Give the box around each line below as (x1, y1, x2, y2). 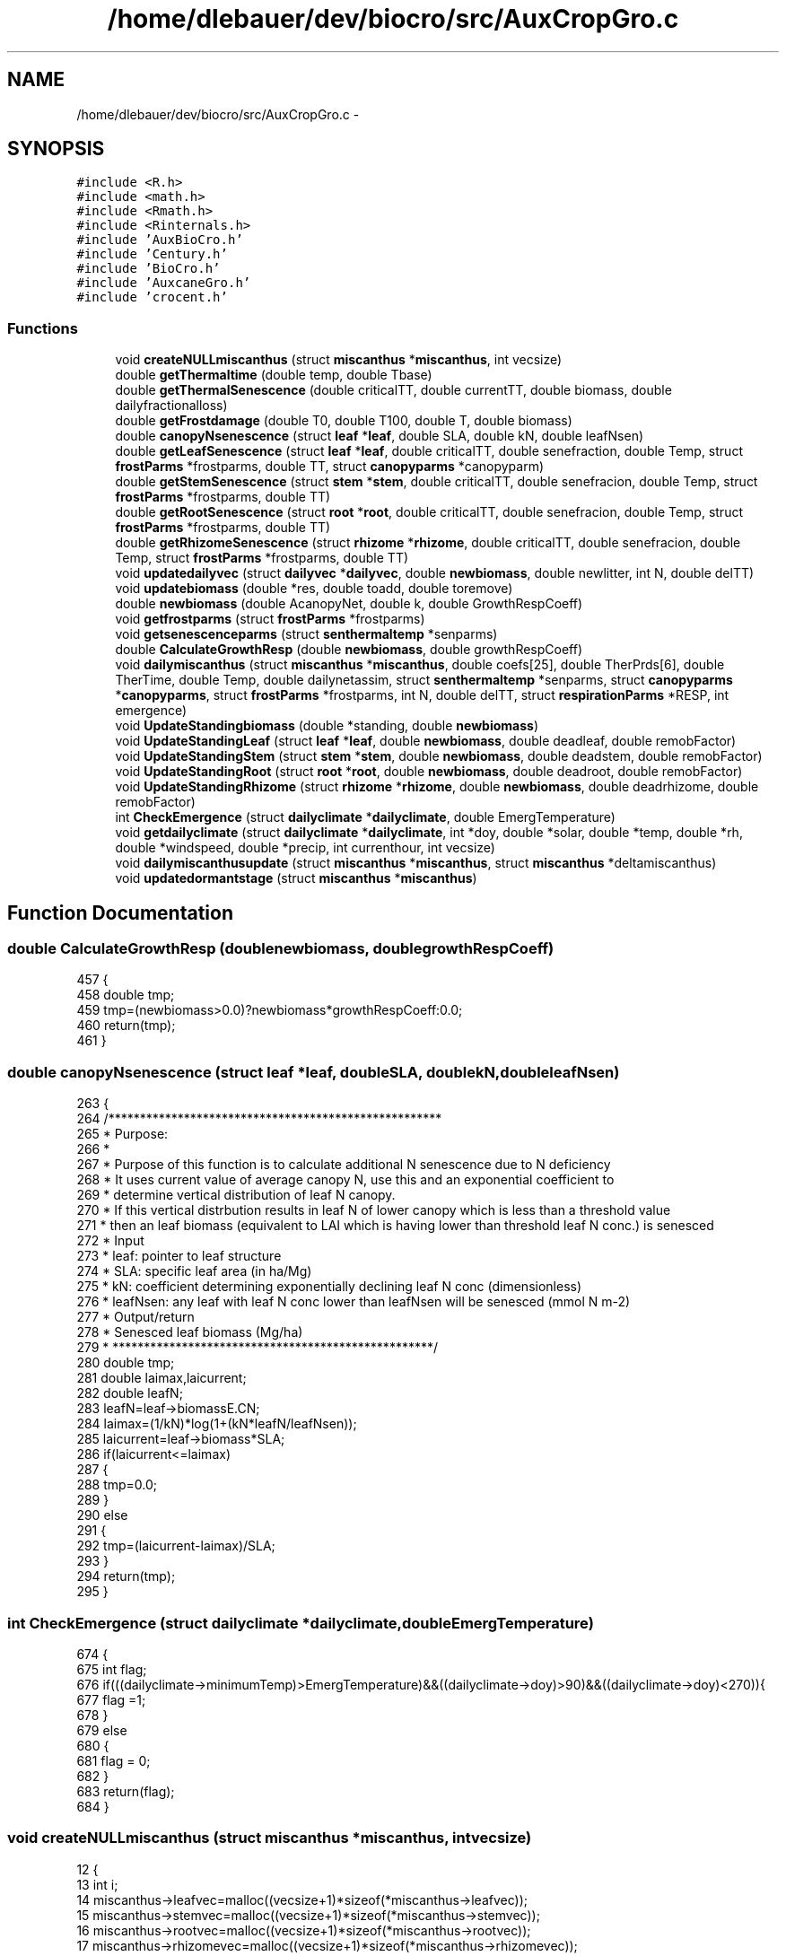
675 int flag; (76, 1661, 147, 1677)
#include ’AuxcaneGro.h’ (76, 275, 251, 291)
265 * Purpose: (76, 1126, 169, 1142)
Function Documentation (7, 901, 233, 924)
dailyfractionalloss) (115, 397, 228, 414)
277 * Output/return (76, 1309, 195, 1325)
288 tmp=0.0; (76, 1477, 158, 1493)
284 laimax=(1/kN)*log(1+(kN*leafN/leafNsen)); (76, 1416, 357, 1432)
